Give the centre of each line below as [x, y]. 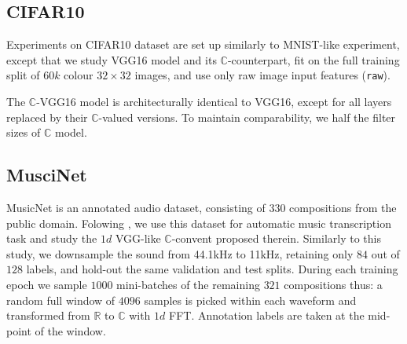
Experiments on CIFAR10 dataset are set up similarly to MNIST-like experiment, [203, 44]
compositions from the [343, 208]
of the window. [70, 330]
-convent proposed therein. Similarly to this [276, 238]
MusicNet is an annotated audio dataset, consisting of [136, 208]
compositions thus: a [333, 284]
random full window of [61, 300]
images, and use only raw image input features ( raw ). [262, 75]
